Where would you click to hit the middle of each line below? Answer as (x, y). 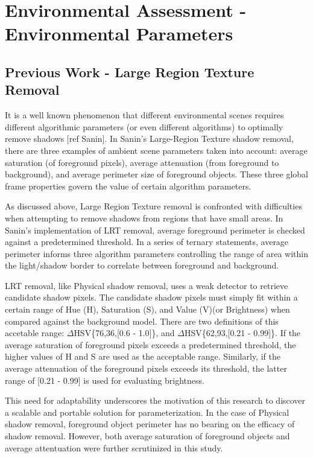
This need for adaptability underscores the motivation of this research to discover (155, 400)
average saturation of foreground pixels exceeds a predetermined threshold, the (150, 344)
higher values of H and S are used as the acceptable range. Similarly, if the (143, 356)
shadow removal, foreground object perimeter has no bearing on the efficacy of (150, 424)
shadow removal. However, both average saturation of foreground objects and (147, 436)
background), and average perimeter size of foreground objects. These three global (156, 174)
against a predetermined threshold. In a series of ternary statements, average (147, 242)
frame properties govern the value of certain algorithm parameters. (128, 186)
